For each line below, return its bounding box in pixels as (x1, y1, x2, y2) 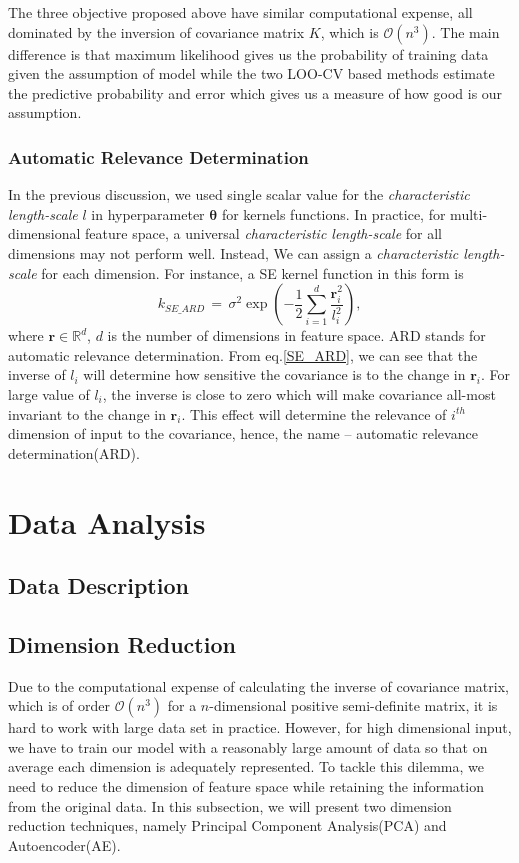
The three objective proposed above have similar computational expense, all (8, 2, 473, 22)
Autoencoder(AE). (8, 834, 121, 855)
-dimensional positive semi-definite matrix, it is (209, 695, 498, 716)
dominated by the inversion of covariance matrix (8, 21, 305, 42)
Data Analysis (8, 501, 206, 542)
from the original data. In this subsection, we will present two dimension (8, 795, 452, 816)
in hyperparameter (91, 203, 205, 224)
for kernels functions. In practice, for (221, 203, 446, 224)
